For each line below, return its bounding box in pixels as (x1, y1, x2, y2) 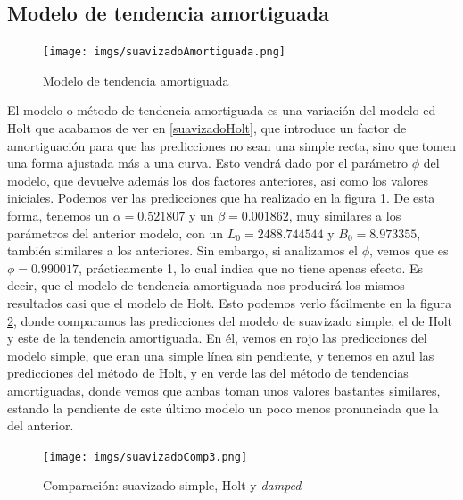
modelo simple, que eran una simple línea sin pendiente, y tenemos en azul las (7, 346, 434, 364)
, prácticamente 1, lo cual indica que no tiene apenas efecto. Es (78, 258, 424, 277)
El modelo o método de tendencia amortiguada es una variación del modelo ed (7, 101, 436, 120)
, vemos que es (369, 241, 449, 260)
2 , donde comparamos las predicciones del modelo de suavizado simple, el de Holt (7, 311, 452, 329)
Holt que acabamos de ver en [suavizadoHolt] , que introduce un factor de (7, 119, 407, 137)
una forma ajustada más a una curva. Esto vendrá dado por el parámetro (7, 154, 409, 172)
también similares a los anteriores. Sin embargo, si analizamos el (7, 241, 358, 260)
